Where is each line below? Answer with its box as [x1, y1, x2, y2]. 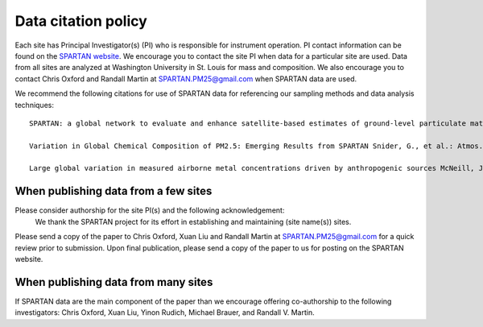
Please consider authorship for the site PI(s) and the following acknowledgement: [14, 205, 285, 215]
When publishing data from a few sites [14, 184, 213, 198]
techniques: [14, 100, 54, 110]
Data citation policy [14, 12, 148, 30]
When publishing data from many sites [14, 275, 213, 289]
